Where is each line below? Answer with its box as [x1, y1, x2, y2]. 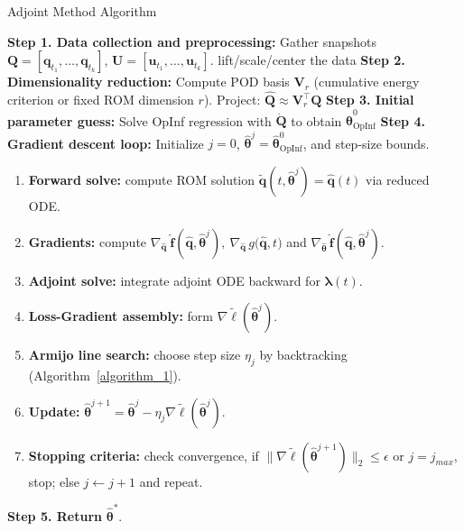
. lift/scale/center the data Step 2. [209, 50, 405, 69]
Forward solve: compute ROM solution [28, 169, 255, 188]
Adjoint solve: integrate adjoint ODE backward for [28, 270, 320, 289]
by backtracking [259, 345, 348, 364]
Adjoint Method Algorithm [7, 2, 157, 20]
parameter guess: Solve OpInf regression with [7, 111, 272, 130]
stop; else [28, 471, 79, 490]
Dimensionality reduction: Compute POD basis [7, 72, 290, 91]
